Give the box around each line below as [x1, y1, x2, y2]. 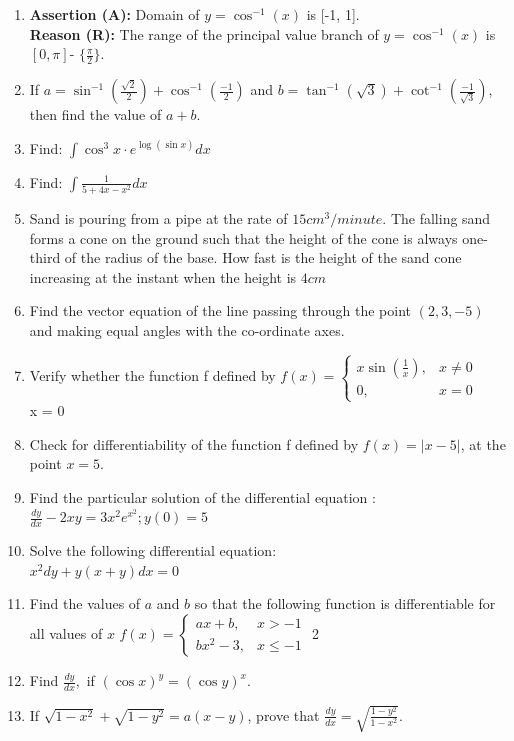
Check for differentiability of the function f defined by [29, 433, 359, 454]
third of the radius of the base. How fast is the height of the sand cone [29, 247, 462, 268]
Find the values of [29, 593, 141, 614]
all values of [29, 623, 103, 644]
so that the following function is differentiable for [194, 593, 496, 614]
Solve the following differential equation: [29, 540, 277, 561]
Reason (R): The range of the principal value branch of [29, 23, 379, 44]
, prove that [247, 704, 320, 725]
